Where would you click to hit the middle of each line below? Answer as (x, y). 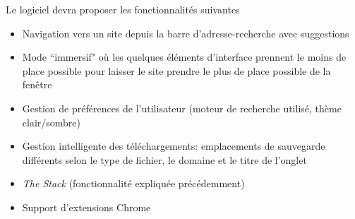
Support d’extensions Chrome (86, 207)
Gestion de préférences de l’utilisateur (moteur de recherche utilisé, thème (182, 108)
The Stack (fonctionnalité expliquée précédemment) (133, 183)
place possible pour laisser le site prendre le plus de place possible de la (176, 70)
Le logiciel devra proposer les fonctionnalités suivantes (123, 9)
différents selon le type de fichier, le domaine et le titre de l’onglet (164, 159)
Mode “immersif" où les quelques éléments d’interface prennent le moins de (184, 57)
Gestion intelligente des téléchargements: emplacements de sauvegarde (174, 146)
